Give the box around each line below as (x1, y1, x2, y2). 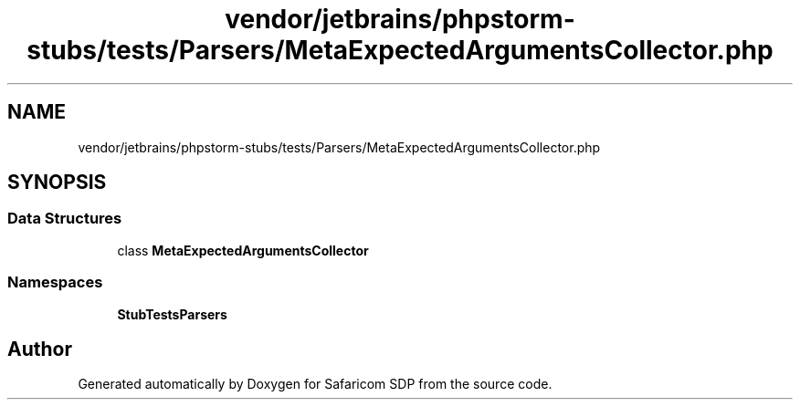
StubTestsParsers (117, 306, 227, 322)
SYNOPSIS (7, 171, 107, 194)
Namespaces (7, 273, 103, 292)
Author (7, 337, 72, 360)
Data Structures (7, 209, 122, 228)
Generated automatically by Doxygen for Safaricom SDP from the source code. (78, 376, 553, 392)
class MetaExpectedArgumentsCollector (117, 242, 369, 258)
